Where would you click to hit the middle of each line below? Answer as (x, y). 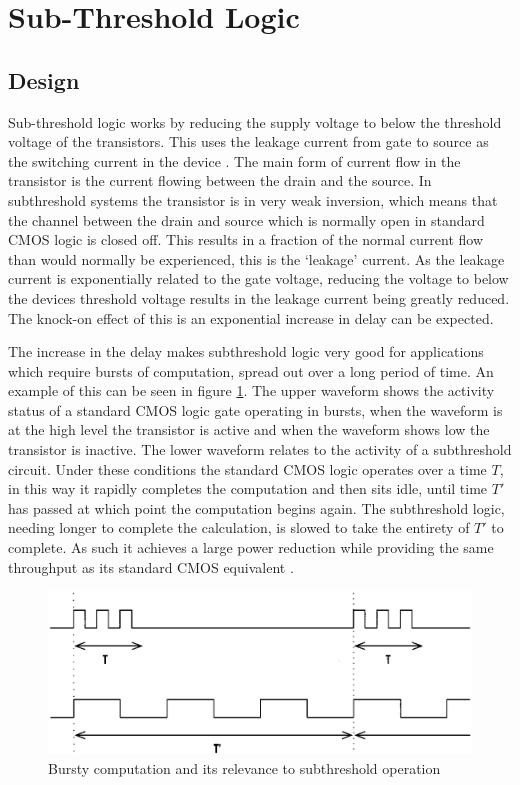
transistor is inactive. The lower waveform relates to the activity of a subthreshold (260, 449)
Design (44, 79)
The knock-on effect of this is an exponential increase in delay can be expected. (251, 317)
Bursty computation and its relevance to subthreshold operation (244, 767)
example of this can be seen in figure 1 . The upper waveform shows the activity (251, 390)
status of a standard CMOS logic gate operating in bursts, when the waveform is (255, 409)
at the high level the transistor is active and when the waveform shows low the (249, 429)
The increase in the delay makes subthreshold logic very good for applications (246, 351)
